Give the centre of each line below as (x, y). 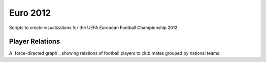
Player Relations (34, 42)
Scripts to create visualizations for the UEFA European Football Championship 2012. (94, 28)
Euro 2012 (30, 13)
